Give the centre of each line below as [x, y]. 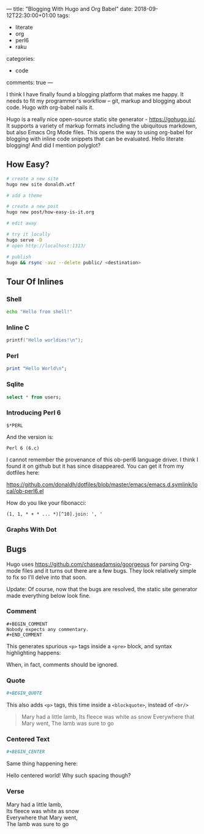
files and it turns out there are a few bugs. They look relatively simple [109, 570]
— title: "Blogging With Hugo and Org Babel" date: [70, 9]
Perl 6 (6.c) [23, 448]
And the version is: [30, 437]
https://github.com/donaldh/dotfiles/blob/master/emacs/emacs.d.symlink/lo [102, 484]
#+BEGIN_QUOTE [25, 693]
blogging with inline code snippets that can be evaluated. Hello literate [95, 139]
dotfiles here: [23, 472]
